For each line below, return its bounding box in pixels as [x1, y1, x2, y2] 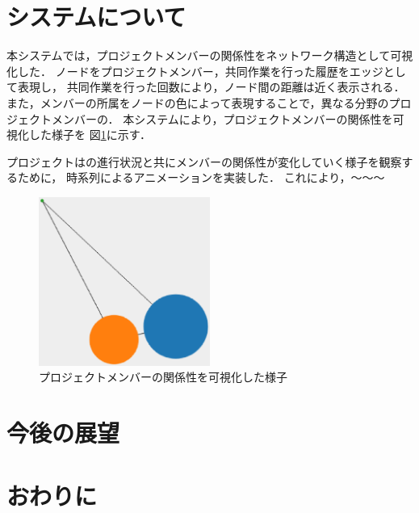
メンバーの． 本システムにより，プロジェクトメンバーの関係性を [51, 110, 393, 127]
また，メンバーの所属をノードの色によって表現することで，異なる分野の [6, 94, 389, 111]
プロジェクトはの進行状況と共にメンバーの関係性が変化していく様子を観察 [6, 153, 402, 170]
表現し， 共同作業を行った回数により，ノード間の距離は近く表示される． [17, 78, 405, 95]
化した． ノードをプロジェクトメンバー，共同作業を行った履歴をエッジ [6, 62, 383, 79]
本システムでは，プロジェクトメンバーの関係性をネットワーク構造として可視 [6, 47, 413, 64]
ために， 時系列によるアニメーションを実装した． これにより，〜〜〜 [17, 169, 385, 186]
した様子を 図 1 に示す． [28, 126, 152, 143]
